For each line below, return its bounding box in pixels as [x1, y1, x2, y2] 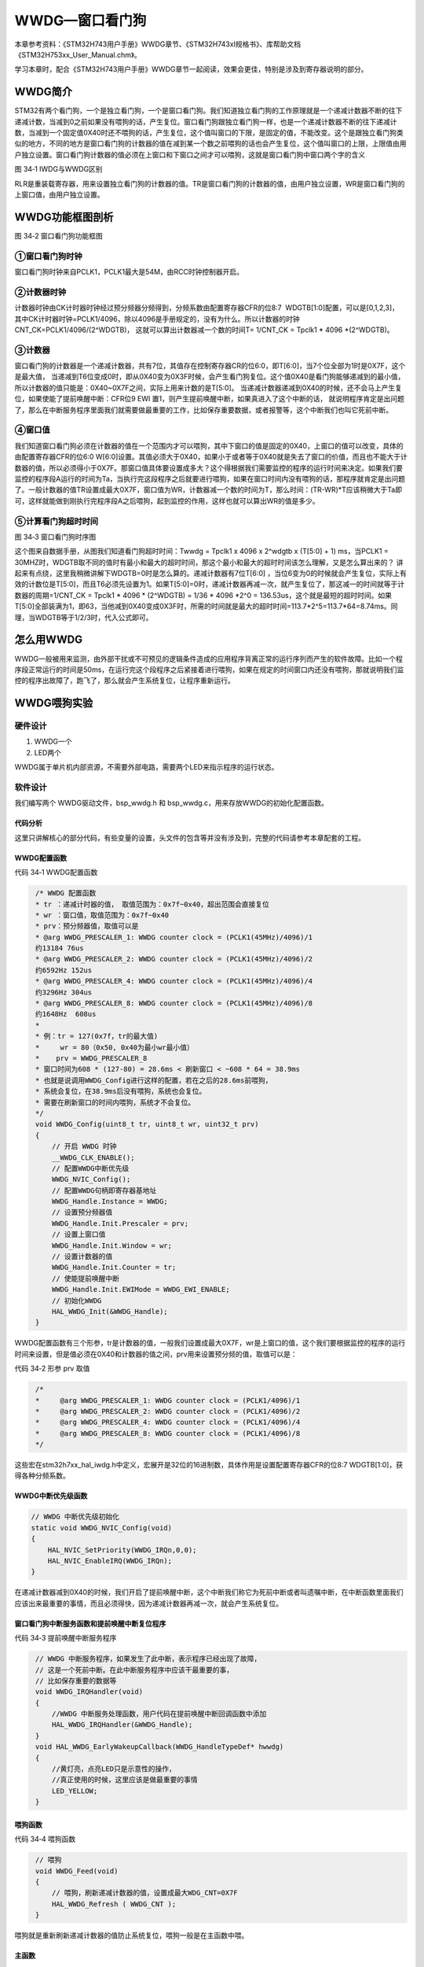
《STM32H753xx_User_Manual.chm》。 [14, 50, 141, 59]
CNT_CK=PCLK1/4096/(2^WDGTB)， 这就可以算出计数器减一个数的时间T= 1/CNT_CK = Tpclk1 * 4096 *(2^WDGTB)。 [14, 325, 394, 334]
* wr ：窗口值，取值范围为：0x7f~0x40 [35, 910, 170, 920]
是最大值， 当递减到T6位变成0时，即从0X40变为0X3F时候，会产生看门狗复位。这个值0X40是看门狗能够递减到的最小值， [14, 372, 405, 382]
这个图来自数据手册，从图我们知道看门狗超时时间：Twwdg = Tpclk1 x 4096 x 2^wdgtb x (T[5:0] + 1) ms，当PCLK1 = [14, 547, 389, 556]
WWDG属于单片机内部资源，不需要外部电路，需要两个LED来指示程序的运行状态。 [14, 762, 279, 772]
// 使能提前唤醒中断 [51, 1274, 120, 1282]
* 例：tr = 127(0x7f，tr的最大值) [35, 1031, 159, 1041]
